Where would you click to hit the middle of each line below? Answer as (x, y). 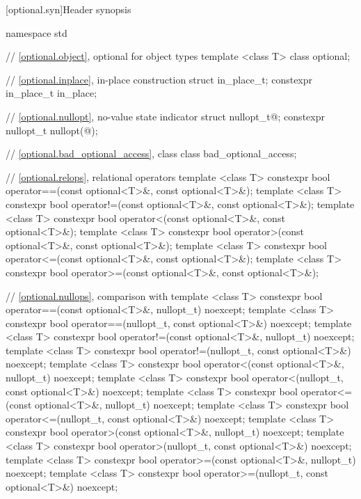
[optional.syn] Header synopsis (69, 9)
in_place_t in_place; (51, 93)
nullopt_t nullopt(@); (52, 130)
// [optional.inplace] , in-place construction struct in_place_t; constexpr (159, 79)
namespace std (37, 32)
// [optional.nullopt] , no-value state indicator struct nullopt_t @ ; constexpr (165, 116)
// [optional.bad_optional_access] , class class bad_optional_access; (151, 153)
